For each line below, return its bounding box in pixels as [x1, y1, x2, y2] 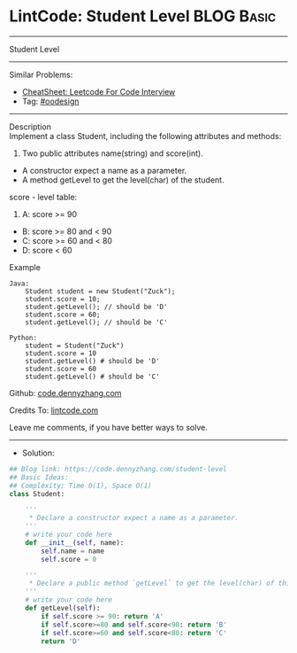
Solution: [21, 447, 55, 458]
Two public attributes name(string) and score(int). [21, 148, 203, 159]
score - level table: [9, 191, 78, 202]
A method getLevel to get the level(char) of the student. [21, 175, 225, 185]
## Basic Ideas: [9, 472, 69, 482]
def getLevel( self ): [25, 604, 101, 613]
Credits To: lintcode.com [9, 405, 99, 416]
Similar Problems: [9, 69, 73, 80]
